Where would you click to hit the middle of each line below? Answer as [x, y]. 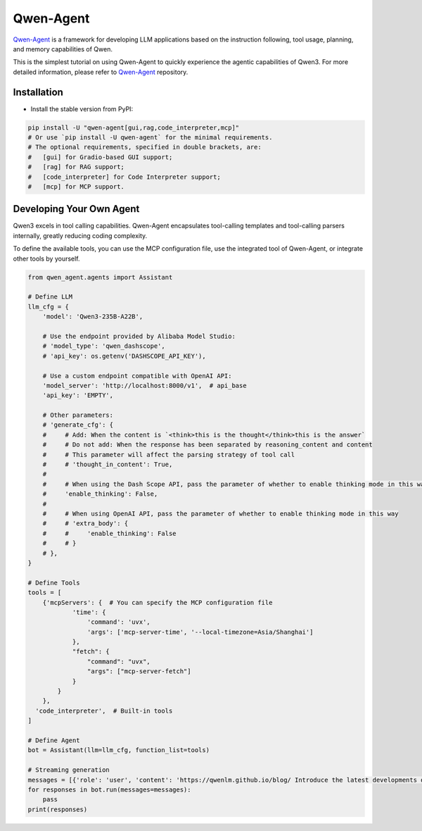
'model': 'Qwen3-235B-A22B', [93, 317]
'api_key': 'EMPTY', [78, 395]
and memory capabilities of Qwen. [63, 49]
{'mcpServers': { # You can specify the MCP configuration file [158, 602]
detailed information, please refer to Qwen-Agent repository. [101, 72]
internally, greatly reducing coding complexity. [80, 235]
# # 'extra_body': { [85, 524]
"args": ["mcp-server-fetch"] [139, 671]
